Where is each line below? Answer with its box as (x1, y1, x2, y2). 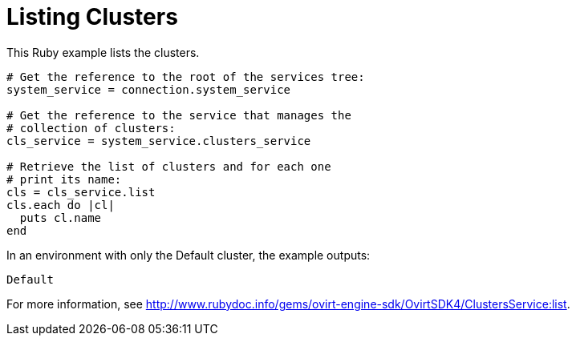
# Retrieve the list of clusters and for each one (6, 159, 331, 173)
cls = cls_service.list (6, 185, 156, 199)
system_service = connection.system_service (6, 82, 291, 96)
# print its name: (6, 172, 122, 186)
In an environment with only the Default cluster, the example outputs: (6, 247, 371, 262)
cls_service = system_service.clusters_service (6, 134, 311, 147)
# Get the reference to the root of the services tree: (6, 70, 365, 83)
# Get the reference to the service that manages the (6, 108, 351, 122)
